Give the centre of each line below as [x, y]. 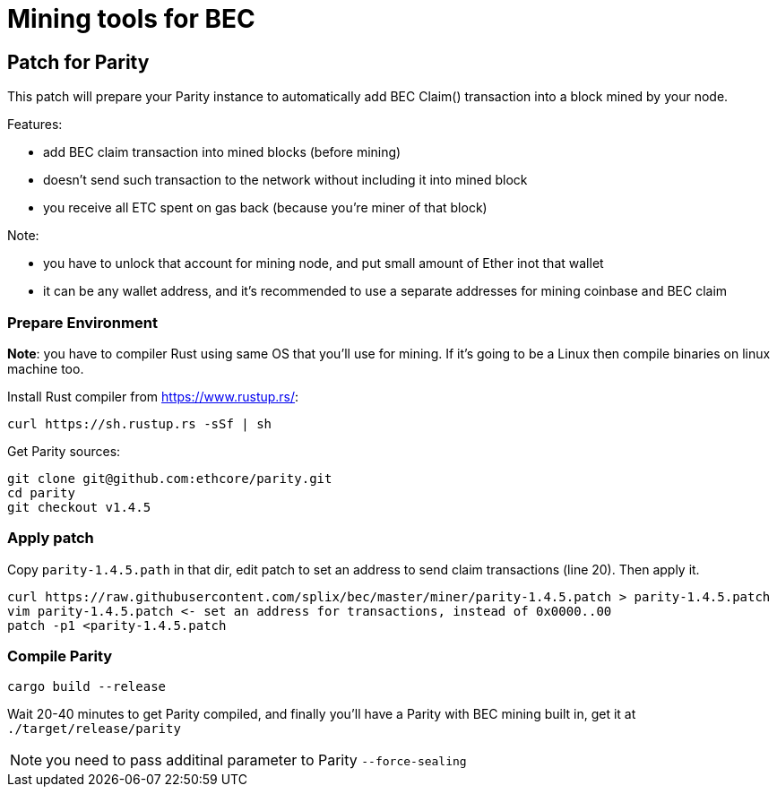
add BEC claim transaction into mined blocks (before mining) [222, 152]
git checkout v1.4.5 [79, 507]
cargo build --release [87, 687]
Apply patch [51, 538]
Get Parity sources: [64, 451]
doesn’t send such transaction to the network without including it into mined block [285, 180]
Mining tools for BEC [131, 19]
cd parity [41, 492]
